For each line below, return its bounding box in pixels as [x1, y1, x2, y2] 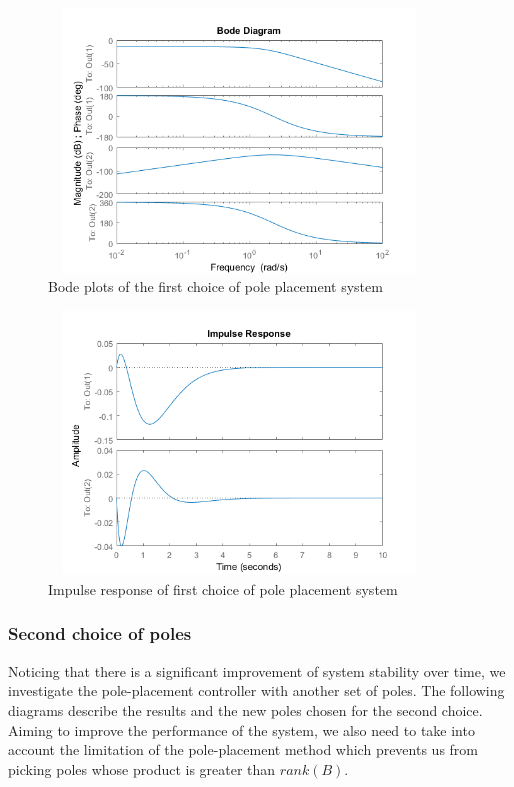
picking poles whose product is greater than [8, 758, 276, 779]
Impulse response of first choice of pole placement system [48, 578, 398, 599]
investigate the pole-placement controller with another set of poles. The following [8, 680, 505, 701]
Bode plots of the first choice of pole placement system [48, 276, 383, 297]
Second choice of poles [8, 621, 192, 646]
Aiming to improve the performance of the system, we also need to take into [8, 719, 475, 740]
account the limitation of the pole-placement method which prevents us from [8, 739, 478, 760]
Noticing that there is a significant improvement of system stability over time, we [8, 660, 506, 681]
